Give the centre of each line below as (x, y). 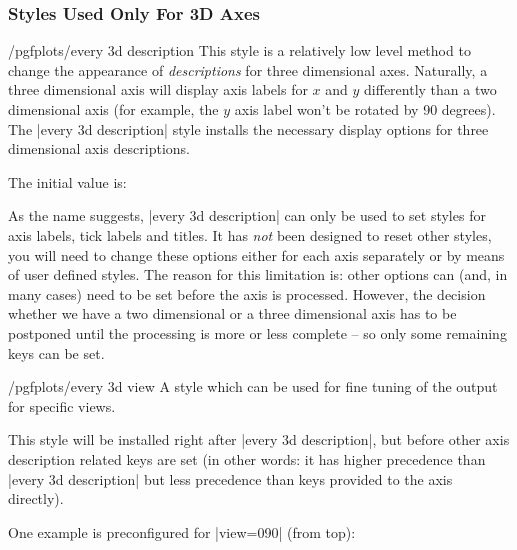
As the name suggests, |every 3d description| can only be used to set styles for (247, 215)
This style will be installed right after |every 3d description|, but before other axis (259, 439)
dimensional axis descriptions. (99, 148)
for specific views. (62, 405)
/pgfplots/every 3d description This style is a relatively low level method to (239, 50)
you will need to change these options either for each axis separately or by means (256, 254)
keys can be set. (56, 352)
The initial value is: (67, 181)
